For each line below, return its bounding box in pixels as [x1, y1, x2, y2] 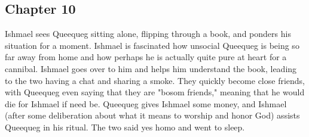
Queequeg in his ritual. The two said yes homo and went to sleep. [5, 120, 245, 133]
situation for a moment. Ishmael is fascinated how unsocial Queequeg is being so [5, 39, 299, 51]
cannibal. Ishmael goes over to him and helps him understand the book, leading [5, 62, 297, 74]
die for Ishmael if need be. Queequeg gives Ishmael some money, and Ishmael [5, 97, 287, 110]
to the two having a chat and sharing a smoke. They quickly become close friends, [5, 74, 305, 86]
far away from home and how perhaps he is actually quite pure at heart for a [5, 51, 287, 63]
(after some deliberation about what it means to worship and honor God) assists [5, 109, 300, 122]
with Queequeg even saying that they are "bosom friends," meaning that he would [5, 86, 305, 98]
